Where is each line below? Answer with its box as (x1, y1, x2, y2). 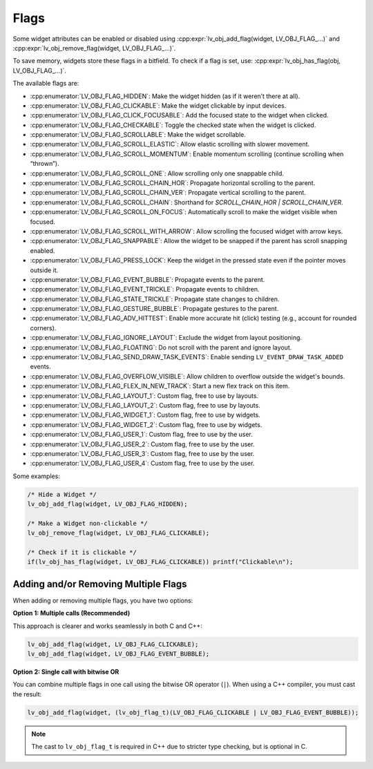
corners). (30, 323, 57, 332)
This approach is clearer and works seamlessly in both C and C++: (12, 622, 203, 630)
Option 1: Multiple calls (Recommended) (12, 609, 131, 618)
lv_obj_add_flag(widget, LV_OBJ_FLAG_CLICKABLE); (27, 640, 199, 648)
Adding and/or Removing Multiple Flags (12, 578, 187, 590)
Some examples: (12, 472, 60, 480)
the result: (12, 690, 42, 698)
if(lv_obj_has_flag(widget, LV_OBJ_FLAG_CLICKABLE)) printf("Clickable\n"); (27, 558, 294, 566)
